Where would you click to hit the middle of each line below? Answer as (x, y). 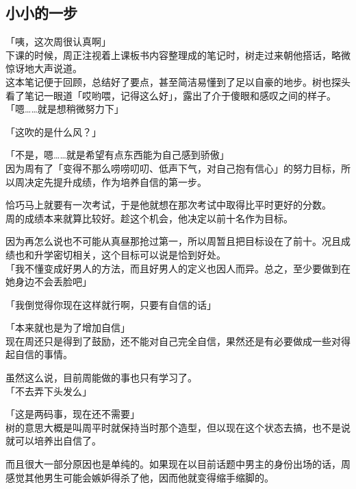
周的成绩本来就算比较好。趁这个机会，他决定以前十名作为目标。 (149, 218)
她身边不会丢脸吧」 (49, 282)
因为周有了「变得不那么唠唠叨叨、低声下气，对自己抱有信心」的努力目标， (173, 168)
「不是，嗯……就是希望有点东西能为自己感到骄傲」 (117, 155)
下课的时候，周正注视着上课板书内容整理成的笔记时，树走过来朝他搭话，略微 (178, 55)
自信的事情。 (43, 354)
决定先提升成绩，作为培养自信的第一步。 (115, 181)
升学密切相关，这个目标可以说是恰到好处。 (130, 254)
